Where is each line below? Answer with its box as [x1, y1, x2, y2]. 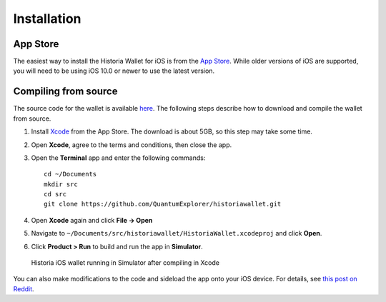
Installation [13, 11, 81, 26]
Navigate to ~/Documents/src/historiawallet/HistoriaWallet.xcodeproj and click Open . [31, 229, 322, 238]
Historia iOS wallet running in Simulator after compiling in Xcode [31, 258, 219, 267]
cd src [44, 190, 67, 198]
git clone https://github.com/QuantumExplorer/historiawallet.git [44, 200, 282, 208]
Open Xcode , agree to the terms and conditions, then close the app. [31, 140, 232, 149]
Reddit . [13, 284, 35, 293]
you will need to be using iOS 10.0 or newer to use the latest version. [13, 66, 214, 75]
